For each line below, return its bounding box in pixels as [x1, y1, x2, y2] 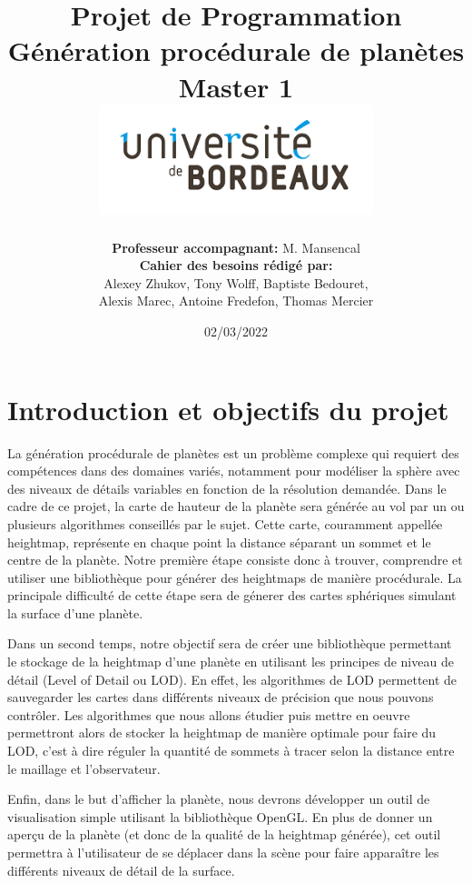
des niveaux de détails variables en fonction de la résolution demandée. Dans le [7, 478, 447, 497]
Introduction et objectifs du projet [7, 390, 449, 427]
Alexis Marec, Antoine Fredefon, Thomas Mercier [98, 291, 374, 310]
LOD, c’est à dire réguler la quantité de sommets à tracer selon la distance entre [7, 741, 455, 760]
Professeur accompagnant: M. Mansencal [112, 237, 360, 256]
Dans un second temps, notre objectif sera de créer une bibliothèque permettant [7, 634, 452, 653]
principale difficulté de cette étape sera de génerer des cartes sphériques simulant [7, 586, 457, 605]
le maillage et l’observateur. [7, 758, 161, 778]
